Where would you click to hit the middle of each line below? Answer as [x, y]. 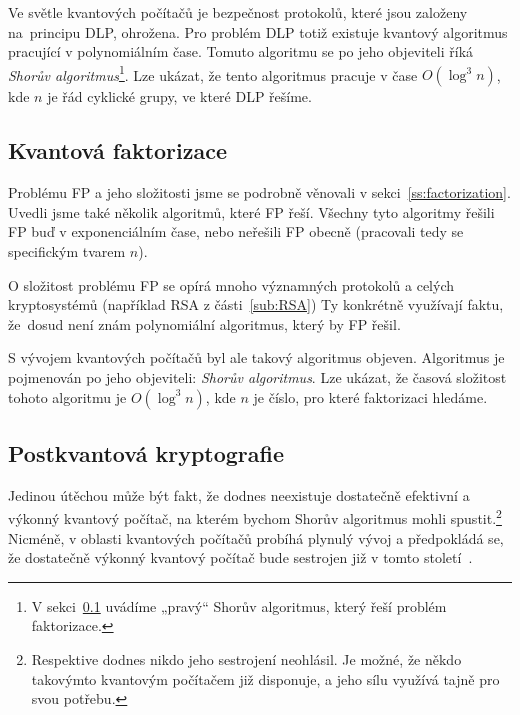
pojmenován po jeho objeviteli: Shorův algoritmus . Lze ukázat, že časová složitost [257, 376]
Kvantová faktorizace [118, 150]
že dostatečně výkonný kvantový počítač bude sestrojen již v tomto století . [240, 557]
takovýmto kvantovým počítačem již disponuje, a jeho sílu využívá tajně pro [265, 678]
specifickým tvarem [67, 251]
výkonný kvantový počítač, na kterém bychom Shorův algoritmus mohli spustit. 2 [255, 517]
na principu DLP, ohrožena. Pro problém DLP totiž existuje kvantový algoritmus [258, 31]
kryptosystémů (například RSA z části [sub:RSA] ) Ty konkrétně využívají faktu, [256, 304]
